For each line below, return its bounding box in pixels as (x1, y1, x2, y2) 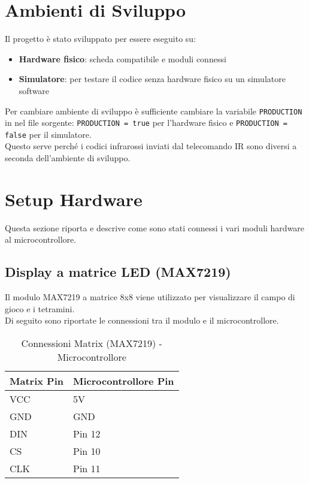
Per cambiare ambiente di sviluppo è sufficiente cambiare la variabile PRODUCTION (5, 104, 302, 117)
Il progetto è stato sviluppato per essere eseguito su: (5, 32, 196, 45)
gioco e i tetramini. (5, 302, 75, 315)
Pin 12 (73, 426, 101, 440)
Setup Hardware (5, 186, 143, 211)
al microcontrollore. (5, 233, 77, 246)
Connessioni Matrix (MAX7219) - (21, 336, 162, 350)
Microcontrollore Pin (73, 373, 174, 388)
